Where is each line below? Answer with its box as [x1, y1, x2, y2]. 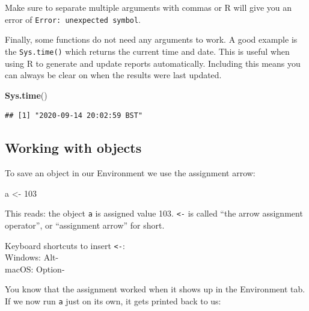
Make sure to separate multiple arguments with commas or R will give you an [5, 1, 292, 13]
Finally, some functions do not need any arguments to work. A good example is [5, 33, 298, 46]
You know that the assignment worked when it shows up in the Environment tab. [5, 283, 305, 295]
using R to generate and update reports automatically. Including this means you [5, 57, 301, 69]
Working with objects [5, 138, 142, 157]
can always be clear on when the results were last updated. [5, 69, 222, 81]
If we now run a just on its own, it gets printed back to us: [5, 294, 221, 307]
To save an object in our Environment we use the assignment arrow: [5, 167, 255, 179]
